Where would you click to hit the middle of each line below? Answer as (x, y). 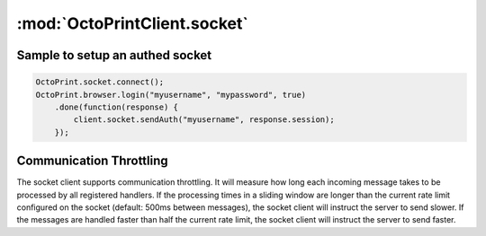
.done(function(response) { (117, 107)
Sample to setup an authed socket (114, 55)
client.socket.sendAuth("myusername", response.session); (204, 120)
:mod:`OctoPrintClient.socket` (133, 23)
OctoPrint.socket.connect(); (100, 82)
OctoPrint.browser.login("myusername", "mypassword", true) (171, 95)
